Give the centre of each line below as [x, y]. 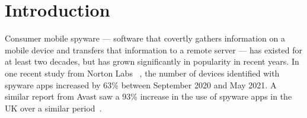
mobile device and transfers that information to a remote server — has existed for [153, 50]
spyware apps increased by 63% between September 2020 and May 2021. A [141, 84]
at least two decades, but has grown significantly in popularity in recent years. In [152, 61]
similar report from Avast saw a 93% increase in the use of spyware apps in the [148, 96]
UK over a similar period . [53, 108]
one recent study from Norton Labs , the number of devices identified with [142, 73]
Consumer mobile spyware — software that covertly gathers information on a [145, 38]
